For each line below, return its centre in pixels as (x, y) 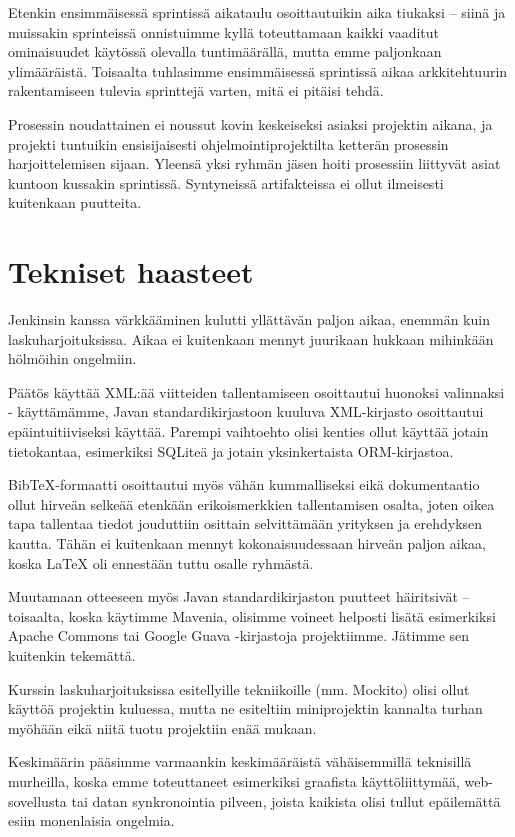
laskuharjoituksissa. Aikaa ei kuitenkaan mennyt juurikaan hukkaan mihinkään (251, 338)
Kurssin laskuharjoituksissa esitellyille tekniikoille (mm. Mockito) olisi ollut (239, 688)
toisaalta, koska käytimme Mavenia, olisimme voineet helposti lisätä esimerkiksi (252, 615)
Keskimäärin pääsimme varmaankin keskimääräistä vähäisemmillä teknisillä (240, 761)
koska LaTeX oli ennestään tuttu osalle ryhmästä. (161, 562)
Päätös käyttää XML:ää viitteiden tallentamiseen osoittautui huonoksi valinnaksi (256, 391)
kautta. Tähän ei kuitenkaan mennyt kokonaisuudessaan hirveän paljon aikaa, (247, 543)
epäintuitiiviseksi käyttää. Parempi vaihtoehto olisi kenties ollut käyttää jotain (248, 431)
